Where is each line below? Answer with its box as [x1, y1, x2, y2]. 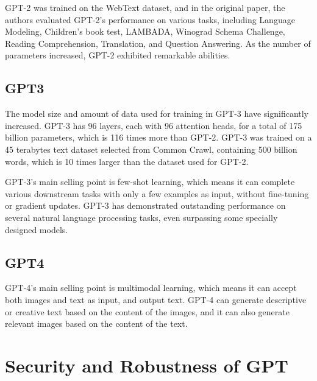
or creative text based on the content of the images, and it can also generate [5, 305, 290, 318]
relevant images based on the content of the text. [5, 317, 188, 330]
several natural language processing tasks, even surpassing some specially [5, 211, 278, 223]
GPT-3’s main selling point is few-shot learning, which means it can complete [5, 175, 295, 188]
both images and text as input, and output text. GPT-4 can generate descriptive [5, 293, 307, 306]
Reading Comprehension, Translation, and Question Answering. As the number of [5, 37, 311, 49]
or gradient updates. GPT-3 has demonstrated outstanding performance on [5, 199, 286, 212]
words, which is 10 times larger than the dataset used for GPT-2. [5, 155, 249, 167]
